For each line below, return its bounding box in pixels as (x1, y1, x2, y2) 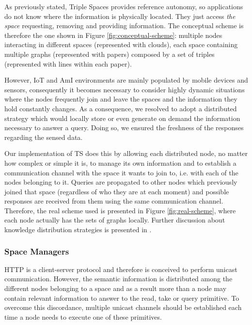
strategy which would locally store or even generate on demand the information (4, 113, 240, 123)
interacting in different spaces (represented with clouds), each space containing (4, 39, 238, 50)
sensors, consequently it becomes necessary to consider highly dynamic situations (4, 84, 245, 94)
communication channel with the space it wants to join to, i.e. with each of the (4, 167, 238, 177)
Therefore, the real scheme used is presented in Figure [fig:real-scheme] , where (4, 205, 236, 215)
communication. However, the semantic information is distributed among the (4, 274, 233, 284)
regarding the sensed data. (4, 132, 83, 142)
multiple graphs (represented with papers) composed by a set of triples (4, 49, 215, 59)
